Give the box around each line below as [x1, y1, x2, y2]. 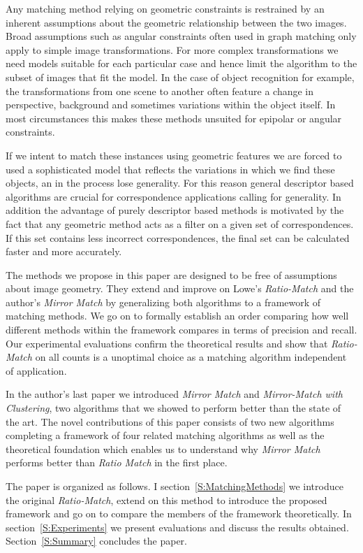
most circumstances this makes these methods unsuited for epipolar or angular [6, 110, 342, 125]
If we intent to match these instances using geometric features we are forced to [6, 148, 342, 162]
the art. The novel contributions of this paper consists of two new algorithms [6, 414, 334, 429]
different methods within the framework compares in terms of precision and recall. [6, 322, 357, 337]
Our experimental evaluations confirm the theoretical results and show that [6, 336, 328, 350]
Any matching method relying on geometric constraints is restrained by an [6, 1, 325, 15]
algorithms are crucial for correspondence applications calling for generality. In [6, 189, 341, 203]
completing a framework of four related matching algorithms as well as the [6, 428, 325, 443]
